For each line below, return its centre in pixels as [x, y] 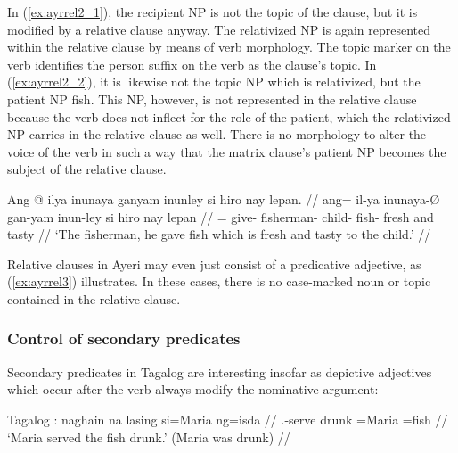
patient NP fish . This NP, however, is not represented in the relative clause [212, 99]
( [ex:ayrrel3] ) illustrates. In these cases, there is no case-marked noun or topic [219, 281]
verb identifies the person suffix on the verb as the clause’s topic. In [192, 64]
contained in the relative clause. [94, 298]
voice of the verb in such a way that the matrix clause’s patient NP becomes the [227, 151]
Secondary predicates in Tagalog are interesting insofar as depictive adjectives [220, 371]
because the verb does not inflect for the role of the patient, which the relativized [229, 116]
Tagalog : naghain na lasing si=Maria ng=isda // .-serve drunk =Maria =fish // [228, 419]
